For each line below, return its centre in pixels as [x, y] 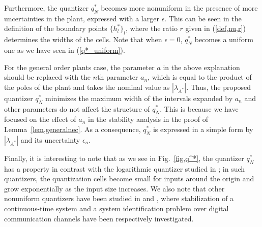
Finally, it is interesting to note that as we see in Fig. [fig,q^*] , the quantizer [124, 158]
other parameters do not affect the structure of [77, 108]
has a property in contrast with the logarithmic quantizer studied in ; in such [125, 168]
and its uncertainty [50, 139]
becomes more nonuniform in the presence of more [179, 8]
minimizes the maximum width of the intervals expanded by [139, 98]
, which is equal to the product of [200, 77]
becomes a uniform [224, 39]
